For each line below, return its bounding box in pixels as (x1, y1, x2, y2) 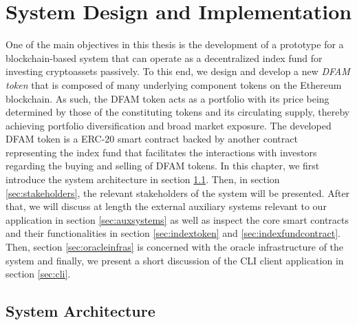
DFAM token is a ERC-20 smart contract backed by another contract (6, 132, 298, 146)
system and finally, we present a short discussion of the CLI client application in (6, 253, 344, 267)
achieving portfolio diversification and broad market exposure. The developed (6, 118, 332, 132)
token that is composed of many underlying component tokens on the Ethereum (6, 77, 342, 92)
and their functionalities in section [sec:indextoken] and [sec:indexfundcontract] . (6, 226, 340, 240)
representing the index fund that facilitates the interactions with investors (6, 145, 317, 159)
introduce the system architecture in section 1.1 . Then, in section (6, 172, 280, 187)
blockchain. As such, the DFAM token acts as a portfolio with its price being (6, 91, 329, 105)
